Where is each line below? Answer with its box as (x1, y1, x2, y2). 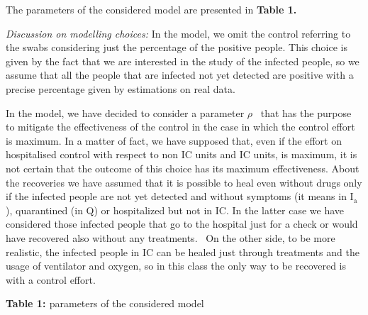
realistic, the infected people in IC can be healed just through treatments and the (6, 244, 359, 259)
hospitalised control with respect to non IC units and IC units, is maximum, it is (6, 147, 357, 162)
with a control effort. (6, 272, 96, 287)
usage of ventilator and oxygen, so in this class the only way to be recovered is (6, 258, 347, 273)
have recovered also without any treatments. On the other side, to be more (6, 230, 335, 245)
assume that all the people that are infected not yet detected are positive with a (6, 67, 354, 82)
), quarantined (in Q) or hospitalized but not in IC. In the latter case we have (6, 202, 345, 217)
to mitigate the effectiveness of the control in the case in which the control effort (6, 119, 355, 134)
